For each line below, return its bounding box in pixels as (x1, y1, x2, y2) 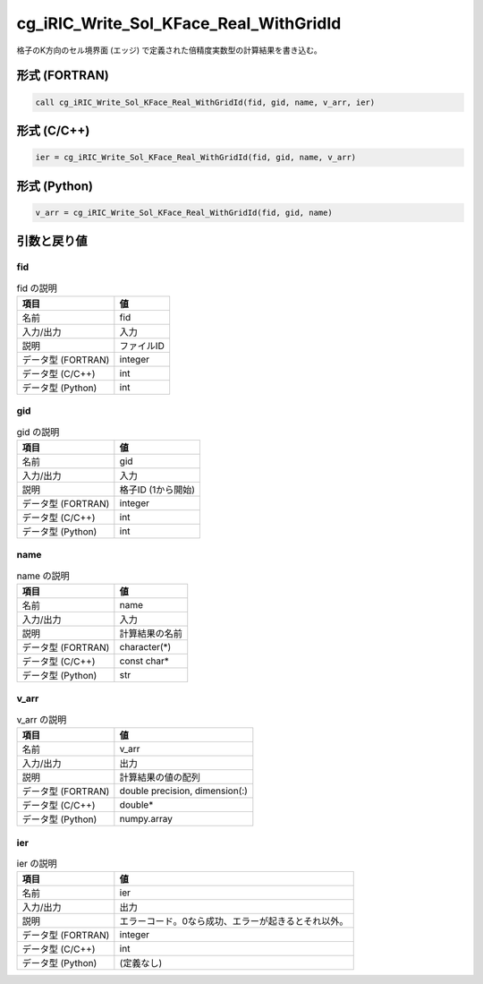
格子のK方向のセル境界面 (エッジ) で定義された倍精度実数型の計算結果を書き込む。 (16, 45, 322, 56)
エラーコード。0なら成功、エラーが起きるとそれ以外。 (119, 915, 349, 928)
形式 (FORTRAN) (16, 68, 109, 83)
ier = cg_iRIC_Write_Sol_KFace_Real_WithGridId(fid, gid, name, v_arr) (35, 152, 357, 163)
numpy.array (119, 813, 174, 826)
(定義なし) (119, 957, 163, 970)
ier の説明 (16, 858, 57, 870)
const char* (119, 655, 170, 667)
